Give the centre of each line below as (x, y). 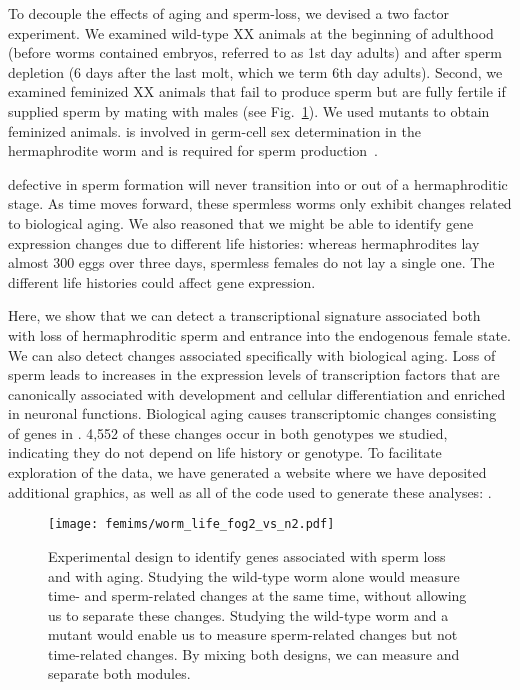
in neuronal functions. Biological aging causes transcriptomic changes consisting (252, 413)
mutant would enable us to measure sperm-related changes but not (253, 634)
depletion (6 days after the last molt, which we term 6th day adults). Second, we (255, 71)
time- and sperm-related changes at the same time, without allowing (257, 595)
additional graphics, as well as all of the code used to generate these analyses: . (250, 491)
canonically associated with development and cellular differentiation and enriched (257, 393)
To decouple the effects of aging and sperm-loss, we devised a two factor (228, 13)
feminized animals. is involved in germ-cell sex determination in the (214, 130)
